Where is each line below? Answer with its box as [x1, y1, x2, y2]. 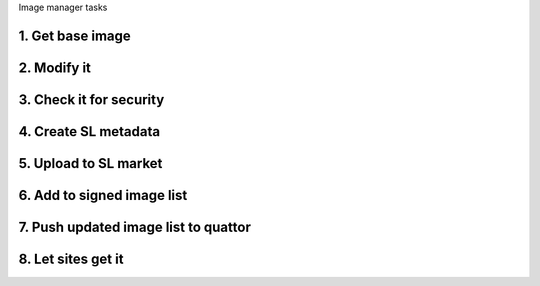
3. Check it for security [18, 91, 165, 108]
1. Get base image [18, 27, 132, 44]
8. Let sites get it [18, 250, 124, 267]
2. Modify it [18, 59, 92, 76]
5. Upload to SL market [18, 155, 163, 172]
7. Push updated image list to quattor [18, 218, 252, 235]
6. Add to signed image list [18, 186, 188, 204]
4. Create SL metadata [18, 123, 160, 140]
